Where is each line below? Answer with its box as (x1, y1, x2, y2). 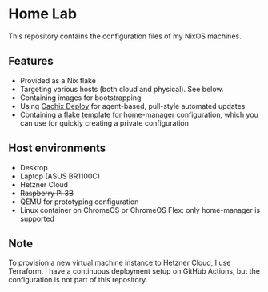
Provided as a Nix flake (19, 75, 96, 85)
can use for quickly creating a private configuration (19, 118, 190, 128)
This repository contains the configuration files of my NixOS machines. (8, 31, 242, 41)
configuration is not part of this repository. (8, 275, 148, 285)
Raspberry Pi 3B (19, 188, 74, 198)
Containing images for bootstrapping (19, 93, 142, 102)
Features (8, 54, 54, 68)
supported (19, 214, 54, 223)
